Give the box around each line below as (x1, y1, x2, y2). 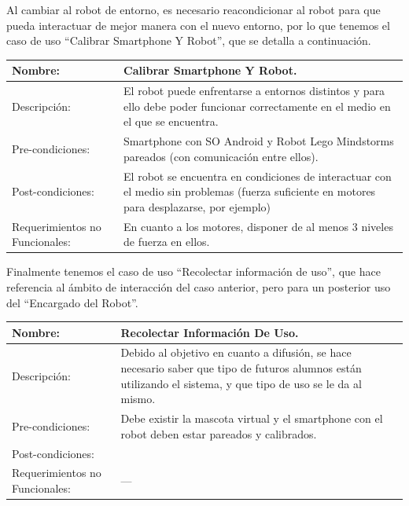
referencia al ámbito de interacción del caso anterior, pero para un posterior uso (6, 278, 391, 295)
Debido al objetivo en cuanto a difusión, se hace (120, 344, 352, 361)
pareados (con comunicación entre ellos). (123, 148, 319, 164)
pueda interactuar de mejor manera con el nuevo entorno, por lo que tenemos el (6, 16, 390, 33)
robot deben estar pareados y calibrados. (120, 425, 317, 442)
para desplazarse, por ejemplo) (123, 198, 271, 214)
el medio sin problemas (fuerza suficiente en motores (123, 183, 376, 200)
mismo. (120, 390, 156, 407)
